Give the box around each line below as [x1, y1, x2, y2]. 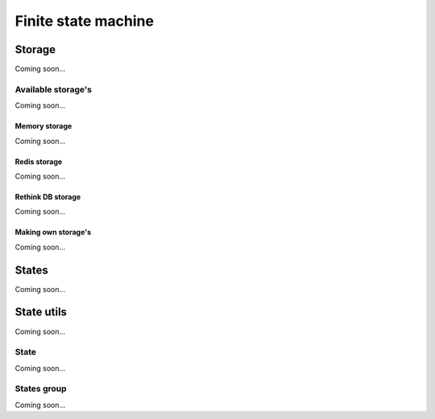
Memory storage [14, 121, 72, 131]
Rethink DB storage [14, 191, 81, 201]
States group [14, 383, 68, 394]
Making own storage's [14, 228, 92, 237]
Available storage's [14, 84, 93, 95]
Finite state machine [14, 12, 155, 30]
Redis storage [14, 157, 63, 166]
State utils [14, 306, 68, 319]
